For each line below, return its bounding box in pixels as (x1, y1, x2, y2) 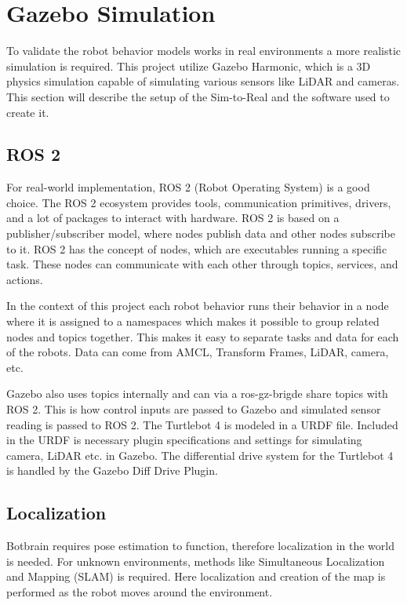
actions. (6, 271, 43, 287)
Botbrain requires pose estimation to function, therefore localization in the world (6, 538, 394, 554)
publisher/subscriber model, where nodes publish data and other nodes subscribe (6, 225, 395, 242)
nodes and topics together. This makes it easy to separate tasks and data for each (6, 328, 399, 344)
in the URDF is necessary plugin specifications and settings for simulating (6, 432, 362, 448)
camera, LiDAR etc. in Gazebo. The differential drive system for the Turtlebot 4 (6, 446, 394, 463)
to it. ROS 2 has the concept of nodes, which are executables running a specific (6, 240, 387, 257)
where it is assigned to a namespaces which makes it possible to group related (6, 313, 380, 330)
